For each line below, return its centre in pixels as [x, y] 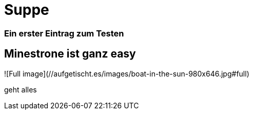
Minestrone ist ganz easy [70, 54]
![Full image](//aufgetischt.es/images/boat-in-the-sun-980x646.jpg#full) [127, 73]
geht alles [21, 89]
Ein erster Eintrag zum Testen [64, 33]
